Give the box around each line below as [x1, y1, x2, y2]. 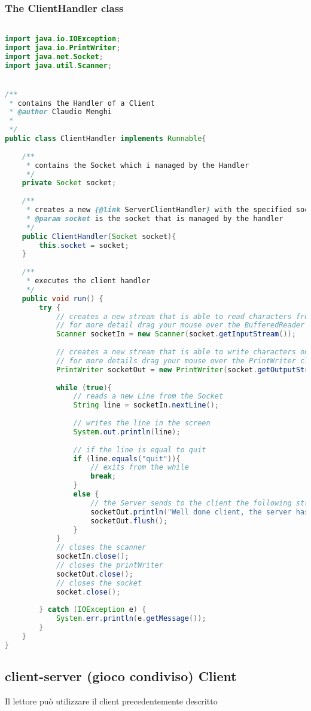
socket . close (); [56, 587, 121, 596]
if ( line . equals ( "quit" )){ [73, 454, 181, 463]
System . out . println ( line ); [73, 427, 181, 436]
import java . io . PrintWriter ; [5, 43, 121, 52]
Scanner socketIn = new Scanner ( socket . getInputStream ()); [56, 330, 296, 339]
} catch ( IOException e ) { [39, 605, 147, 614]
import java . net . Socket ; [5, 52, 103, 61]
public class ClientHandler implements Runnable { [5, 134, 206, 143]
